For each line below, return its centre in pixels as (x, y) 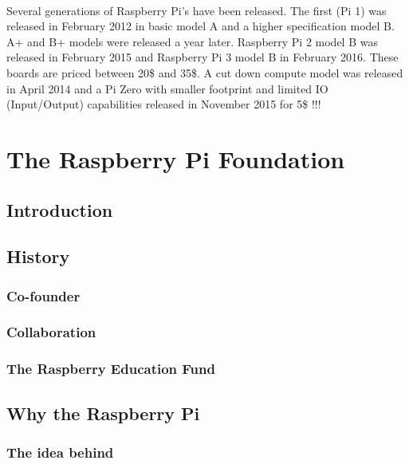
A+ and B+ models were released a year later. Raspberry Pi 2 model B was (192, 41)
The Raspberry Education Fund (111, 369)
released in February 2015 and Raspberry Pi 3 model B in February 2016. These (203, 57)
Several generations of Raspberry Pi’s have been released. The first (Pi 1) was (197, 10)
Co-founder (43, 295)
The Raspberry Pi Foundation (176, 158)
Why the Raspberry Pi (103, 413)
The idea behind (60, 452)
